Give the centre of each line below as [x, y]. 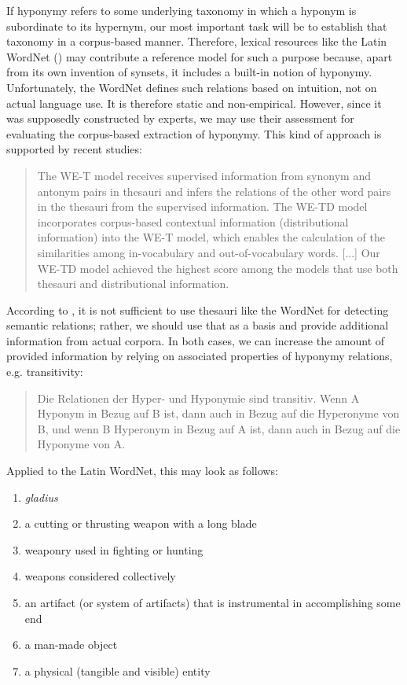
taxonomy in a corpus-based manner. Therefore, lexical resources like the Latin [197, 41]
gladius [41, 497]
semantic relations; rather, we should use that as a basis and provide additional [198, 325]
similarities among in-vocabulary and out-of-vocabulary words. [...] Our [209, 252]
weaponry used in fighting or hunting [114, 549]
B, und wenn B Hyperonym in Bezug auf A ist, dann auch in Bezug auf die [219, 428]
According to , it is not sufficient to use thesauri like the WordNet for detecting [198, 309]
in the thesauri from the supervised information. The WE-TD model [202, 206]
